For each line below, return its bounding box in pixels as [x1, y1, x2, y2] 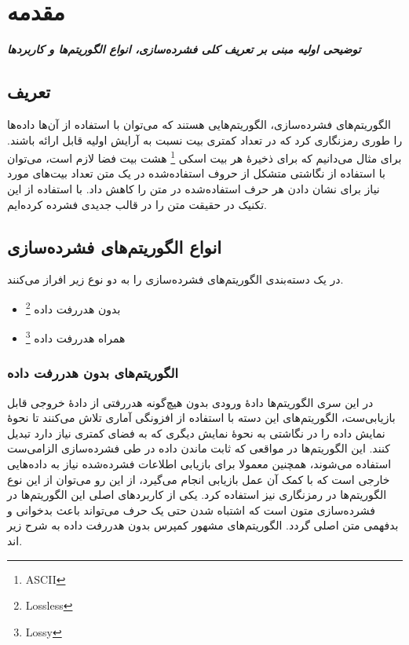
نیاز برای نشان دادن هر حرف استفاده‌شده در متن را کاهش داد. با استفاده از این [7, 180, 380, 196]
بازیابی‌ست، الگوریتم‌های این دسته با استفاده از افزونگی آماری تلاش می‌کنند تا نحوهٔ [7, 409, 396, 426]
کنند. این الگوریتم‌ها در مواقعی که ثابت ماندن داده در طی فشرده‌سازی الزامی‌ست [7, 440, 390, 456]
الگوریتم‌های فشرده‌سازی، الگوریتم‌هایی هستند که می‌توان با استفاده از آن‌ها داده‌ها [7, 115, 391, 132]
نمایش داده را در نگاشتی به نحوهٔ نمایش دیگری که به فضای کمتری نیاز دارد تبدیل [7, 424, 385, 441]
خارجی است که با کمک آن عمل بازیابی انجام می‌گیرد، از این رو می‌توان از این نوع [7, 471, 390, 487]
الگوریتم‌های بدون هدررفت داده [7, 363, 179, 383]
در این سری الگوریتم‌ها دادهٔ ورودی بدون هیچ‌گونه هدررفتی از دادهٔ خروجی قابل [7, 394, 374, 410]
